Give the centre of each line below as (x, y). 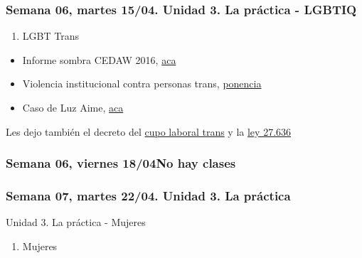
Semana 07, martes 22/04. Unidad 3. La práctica (148, 195)
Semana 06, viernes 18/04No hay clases (121, 163)
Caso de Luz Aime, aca (73, 107)
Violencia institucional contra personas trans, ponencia (142, 84)
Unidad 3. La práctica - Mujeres (76, 222)
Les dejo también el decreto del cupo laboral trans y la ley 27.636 (149, 131)
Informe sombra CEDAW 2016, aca (99, 59)
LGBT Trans (50, 36)
